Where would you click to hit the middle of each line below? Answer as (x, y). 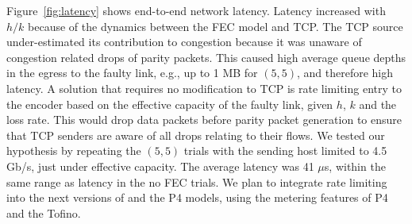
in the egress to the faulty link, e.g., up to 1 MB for (132, 73)
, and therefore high (345, 73)
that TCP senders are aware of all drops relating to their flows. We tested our (196, 135)
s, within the (355, 166)
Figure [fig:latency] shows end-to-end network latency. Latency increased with (196, 10)
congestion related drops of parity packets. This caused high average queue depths (206, 57)
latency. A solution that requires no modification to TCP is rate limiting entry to (204, 88)
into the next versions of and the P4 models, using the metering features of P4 (197, 197)
